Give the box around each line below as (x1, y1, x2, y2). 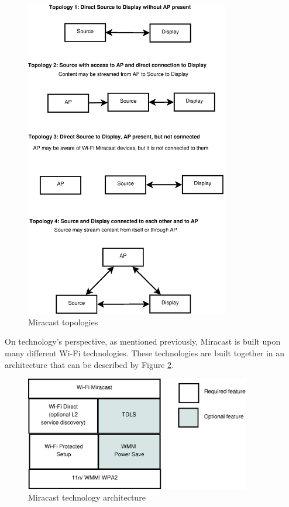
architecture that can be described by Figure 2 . (5, 358, 174, 370)
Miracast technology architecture (28, 491, 146, 503)
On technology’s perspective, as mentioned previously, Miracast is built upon (5, 335, 281, 348)
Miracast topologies (28, 315, 98, 328)
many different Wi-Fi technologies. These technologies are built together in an (5, 346, 285, 359)
